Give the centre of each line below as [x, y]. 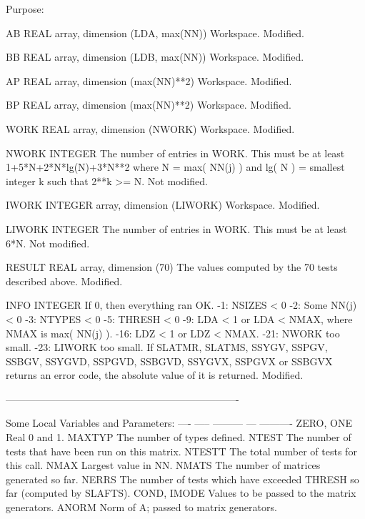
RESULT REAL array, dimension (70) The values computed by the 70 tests [172, 267]
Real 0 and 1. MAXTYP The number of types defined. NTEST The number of [179, 437]
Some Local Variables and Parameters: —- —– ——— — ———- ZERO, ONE [179, 423]
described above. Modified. [64, 281]
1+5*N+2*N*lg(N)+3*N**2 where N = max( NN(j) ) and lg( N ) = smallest [175, 167]
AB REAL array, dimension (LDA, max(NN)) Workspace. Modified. [155, 33]
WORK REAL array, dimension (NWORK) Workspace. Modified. [150, 128]
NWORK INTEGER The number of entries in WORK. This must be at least [175, 153]
